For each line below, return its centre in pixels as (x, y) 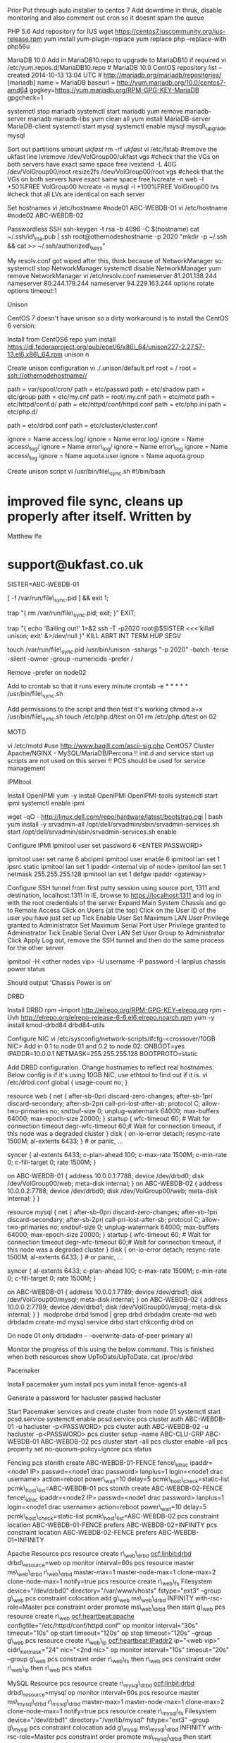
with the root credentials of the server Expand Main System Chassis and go (117, 902)
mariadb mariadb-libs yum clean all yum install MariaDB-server (119, 119)
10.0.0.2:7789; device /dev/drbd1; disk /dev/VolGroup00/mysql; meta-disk (114, 1307)
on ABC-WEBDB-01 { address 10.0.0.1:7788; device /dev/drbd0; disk (106, 1175)
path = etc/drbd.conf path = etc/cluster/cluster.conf (82, 426)
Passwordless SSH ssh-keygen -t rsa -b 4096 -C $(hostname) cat (103, 229)
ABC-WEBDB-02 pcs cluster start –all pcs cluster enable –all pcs (134, 1441)
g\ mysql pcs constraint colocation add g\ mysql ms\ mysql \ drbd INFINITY (107, 1729)
